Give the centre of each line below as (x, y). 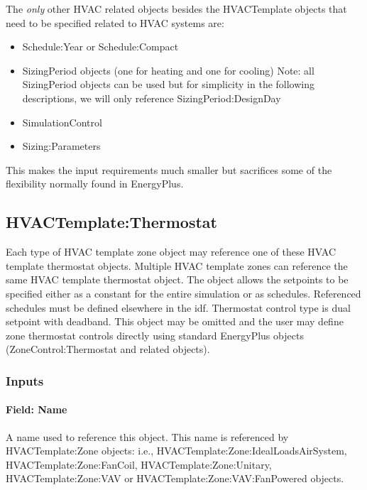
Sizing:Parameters (61, 146)
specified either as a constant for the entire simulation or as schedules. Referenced (183, 293)
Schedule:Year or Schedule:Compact (100, 47)
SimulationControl (62, 122)
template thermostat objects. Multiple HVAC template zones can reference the (177, 265)
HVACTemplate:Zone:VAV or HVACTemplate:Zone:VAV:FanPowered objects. (175, 478)
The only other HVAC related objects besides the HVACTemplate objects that (176, 9)
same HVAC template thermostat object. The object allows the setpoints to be (177, 279)
